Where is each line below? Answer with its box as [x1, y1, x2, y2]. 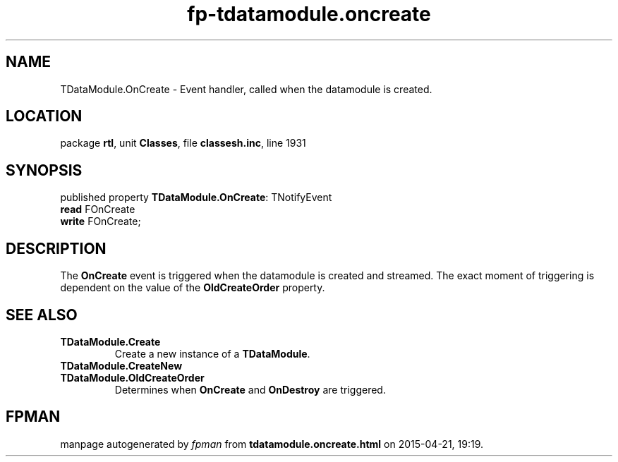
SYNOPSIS [6, 161, 83, 179]
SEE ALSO [6, 305, 78, 324]
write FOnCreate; [60, 215, 141, 228]
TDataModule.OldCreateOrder [60, 371, 205, 384]
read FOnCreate [60, 203, 135, 216]
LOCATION [6, 107, 83, 126]
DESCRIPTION [6, 239, 107, 257]
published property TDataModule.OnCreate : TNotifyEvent [60, 191, 332, 204]
